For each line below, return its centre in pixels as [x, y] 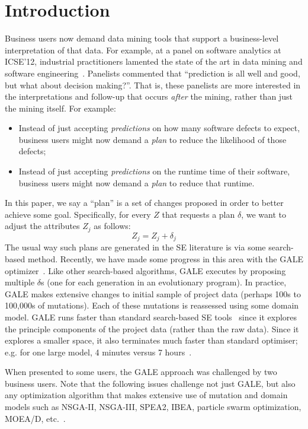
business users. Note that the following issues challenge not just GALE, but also [150, 383]
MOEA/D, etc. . [35, 418]
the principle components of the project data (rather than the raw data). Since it [152, 328]
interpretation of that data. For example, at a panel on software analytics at [143, 50]
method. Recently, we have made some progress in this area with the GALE [165, 258]
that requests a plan [198, 214]
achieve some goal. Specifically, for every [78, 214]
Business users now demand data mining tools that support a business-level [142, 38]
